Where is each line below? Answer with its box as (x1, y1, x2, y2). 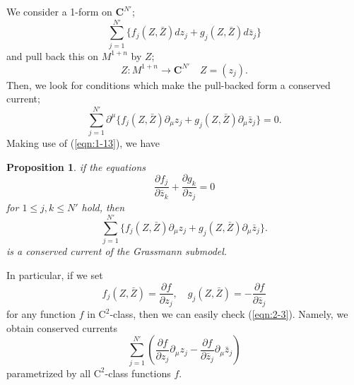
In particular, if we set (6, 267, 103, 282)
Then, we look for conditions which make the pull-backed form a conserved (6, 77, 331, 92)
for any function (6, 307, 76, 321)
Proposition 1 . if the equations (6, 159, 146, 174)
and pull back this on (6, 48, 98, 63)
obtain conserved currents (6, 320, 117, 335)
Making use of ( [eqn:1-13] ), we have (6, 136, 160, 150)
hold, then (81, 199, 125, 214)
